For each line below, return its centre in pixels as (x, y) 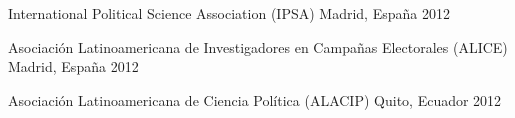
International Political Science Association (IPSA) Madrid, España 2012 (229, 13)
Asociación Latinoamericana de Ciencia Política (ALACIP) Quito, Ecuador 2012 (255, 99)
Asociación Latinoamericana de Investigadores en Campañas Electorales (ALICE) (258, 46)
